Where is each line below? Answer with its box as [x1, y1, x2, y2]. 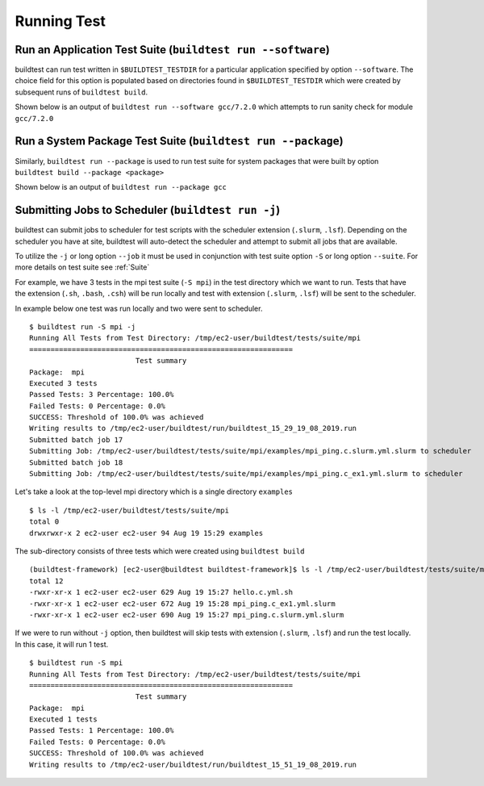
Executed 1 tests [29, 715, 98, 724]
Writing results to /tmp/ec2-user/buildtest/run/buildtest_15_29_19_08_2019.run [29, 424, 357, 433]
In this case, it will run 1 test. [15, 639, 109, 649]
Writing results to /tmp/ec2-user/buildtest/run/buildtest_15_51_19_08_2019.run [29, 759, 357, 769]
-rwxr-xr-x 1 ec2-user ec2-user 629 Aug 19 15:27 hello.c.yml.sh [29, 587, 294, 597]
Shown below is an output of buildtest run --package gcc [15, 182, 227, 192]
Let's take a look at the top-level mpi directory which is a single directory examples [15, 487, 294, 496]
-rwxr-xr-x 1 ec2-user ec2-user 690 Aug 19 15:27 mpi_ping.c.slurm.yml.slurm [29, 610, 344, 619]
